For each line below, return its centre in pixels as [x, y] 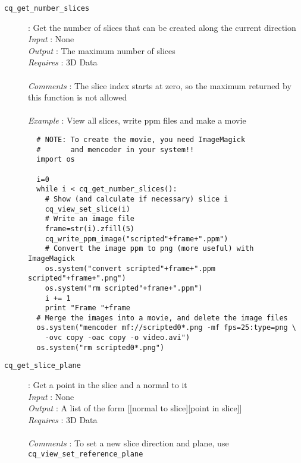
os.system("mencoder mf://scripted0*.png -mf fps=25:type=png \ [167, 328]
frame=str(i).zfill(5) [90, 229]
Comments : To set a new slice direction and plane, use [128, 443]
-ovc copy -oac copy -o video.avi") [117, 338]
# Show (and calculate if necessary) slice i [137, 199]
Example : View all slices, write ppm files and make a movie [137, 120]
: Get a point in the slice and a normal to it [108, 385]
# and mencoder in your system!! [115, 149]
